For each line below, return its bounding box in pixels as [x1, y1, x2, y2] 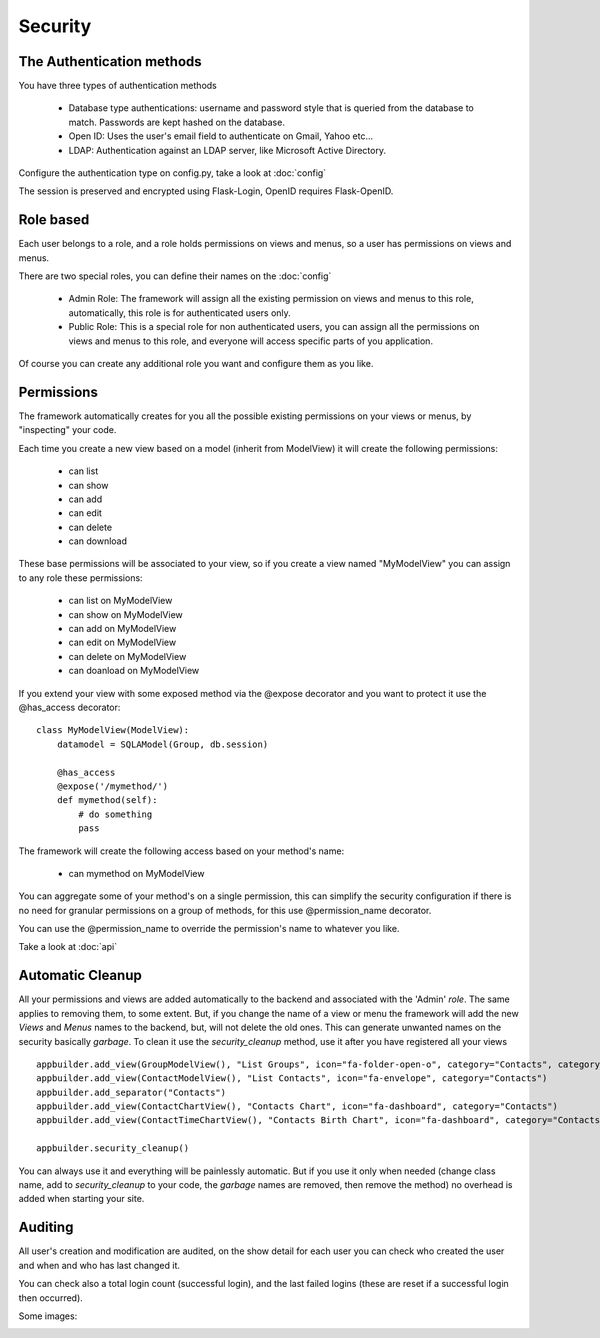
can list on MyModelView [68, 595, 173, 607]
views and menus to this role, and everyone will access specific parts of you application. [68, 335, 434, 347]
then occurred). [18, 1291, 84, 1304]
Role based [18, 211, 90, 229]
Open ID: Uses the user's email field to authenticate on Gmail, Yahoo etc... [68, 130, 374, 142]
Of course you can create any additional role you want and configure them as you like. [18, 358, 374, 370]
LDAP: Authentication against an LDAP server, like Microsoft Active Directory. [68, 144, 387, 156]
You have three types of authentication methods [18, 80, 217, 92]
